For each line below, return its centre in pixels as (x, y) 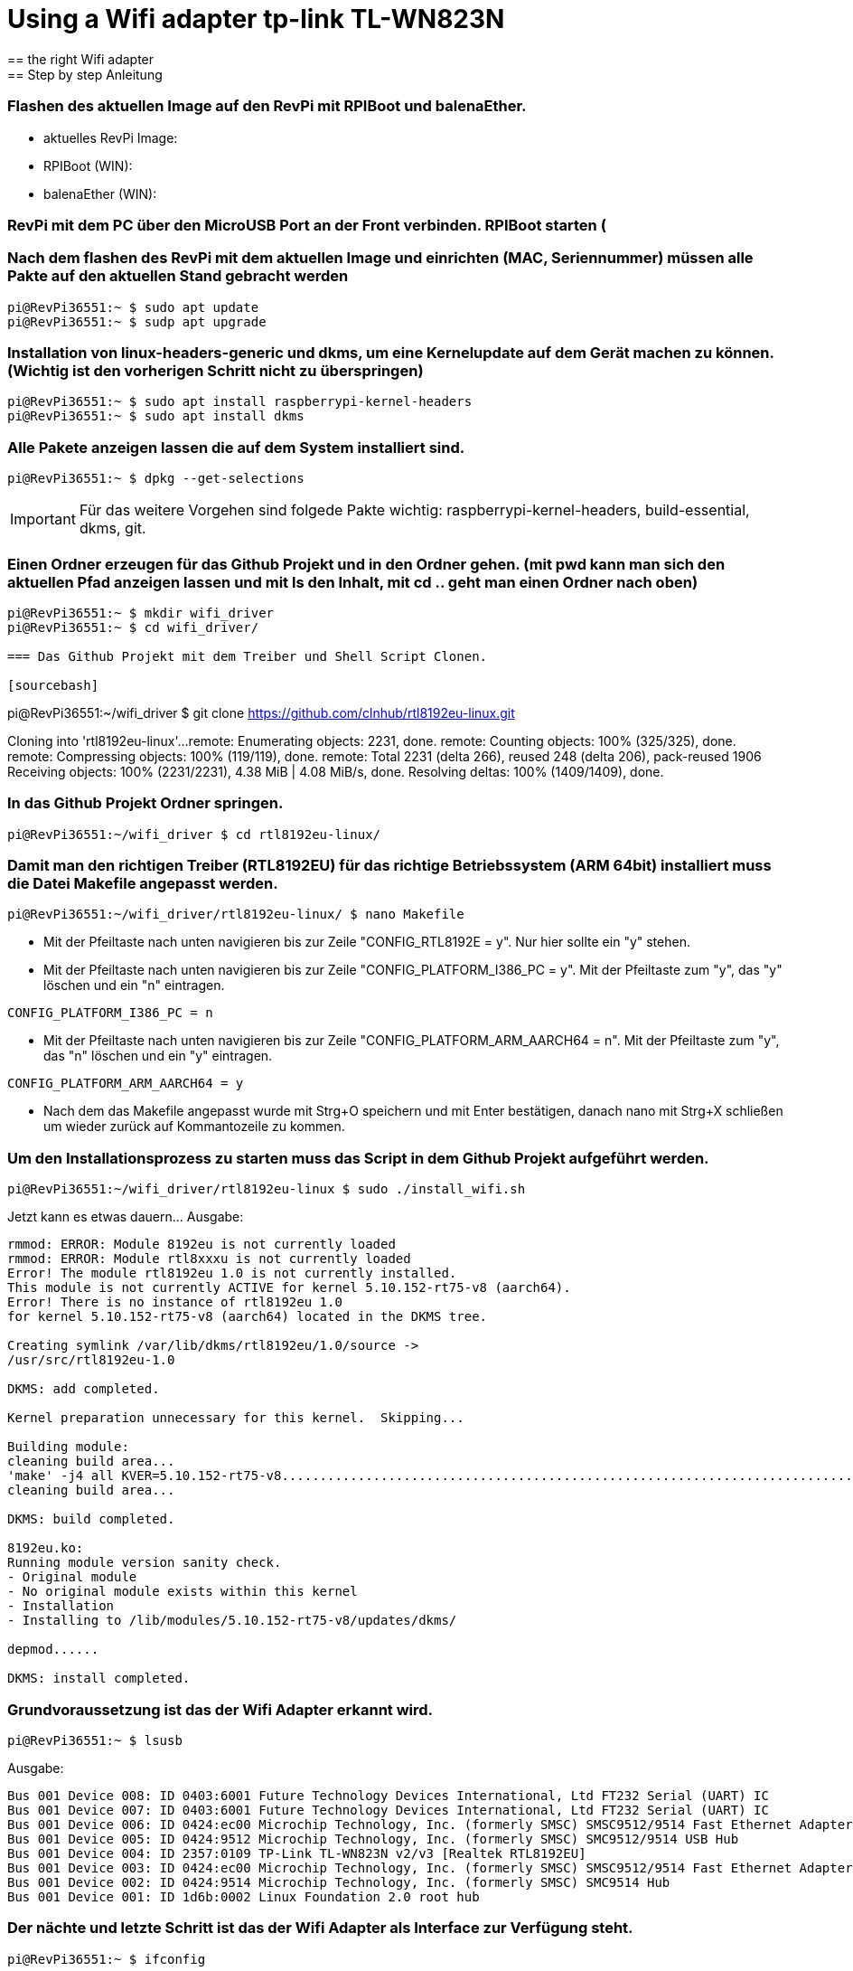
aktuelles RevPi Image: (111, 137)
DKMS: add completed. (84, 1389)
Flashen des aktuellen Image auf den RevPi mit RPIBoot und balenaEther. (267, 106)
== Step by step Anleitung (85, 74)
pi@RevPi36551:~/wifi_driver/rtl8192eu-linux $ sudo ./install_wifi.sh (267, 1189)
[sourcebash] (53, 685)
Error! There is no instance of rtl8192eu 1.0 (175, 1302)
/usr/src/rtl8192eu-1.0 (91, 1360)
